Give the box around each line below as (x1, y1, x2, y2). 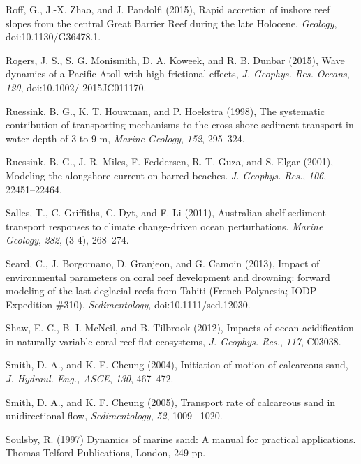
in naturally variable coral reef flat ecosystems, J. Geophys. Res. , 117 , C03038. (6, 334, 341, 348)
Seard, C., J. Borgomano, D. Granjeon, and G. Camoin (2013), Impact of (6, 255, 320, 270)
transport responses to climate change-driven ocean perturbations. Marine (6, 218, 323, 233)
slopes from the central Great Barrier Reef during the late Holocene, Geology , (6, 15, 337, 30)
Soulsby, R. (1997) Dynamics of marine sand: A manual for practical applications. (6, 431, 356, 446)
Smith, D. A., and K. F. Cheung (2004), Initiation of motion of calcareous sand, (6, 357, 348, 372)
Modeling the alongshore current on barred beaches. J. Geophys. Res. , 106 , (6, 167, 327, 182)
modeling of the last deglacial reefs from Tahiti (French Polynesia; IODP (6, 283, 317, 298)
